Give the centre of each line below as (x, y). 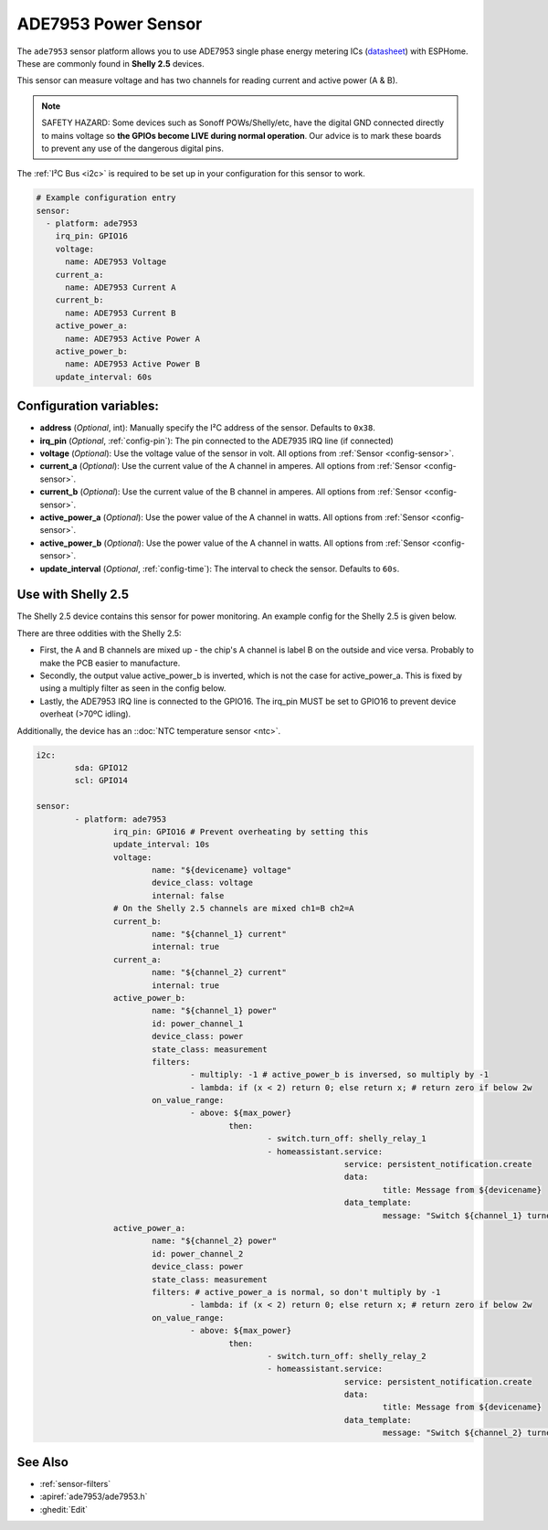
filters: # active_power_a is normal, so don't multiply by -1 (296, 1292)
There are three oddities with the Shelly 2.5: (99, 633)
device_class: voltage (202, 883)
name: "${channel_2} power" (214, 1241)
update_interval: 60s (104, 377)
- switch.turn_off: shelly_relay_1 (347, 1139)
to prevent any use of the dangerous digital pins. (132, 148)
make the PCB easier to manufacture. (110, 663)
